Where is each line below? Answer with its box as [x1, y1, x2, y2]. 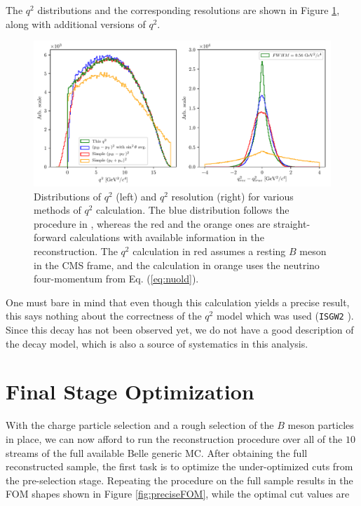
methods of [34, 203, 81, 217]
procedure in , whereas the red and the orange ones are [34, 216, 271, 231]
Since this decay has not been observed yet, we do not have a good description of [6, 322, 354, 337]
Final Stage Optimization [6, 377, 254, 406]
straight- [273, 216, 311, 231]
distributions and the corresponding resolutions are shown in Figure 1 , [37, 3, 340, 17]
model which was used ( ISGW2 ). [216, 308, 354, 323]
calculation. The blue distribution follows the [96, 203, 290, 217]
